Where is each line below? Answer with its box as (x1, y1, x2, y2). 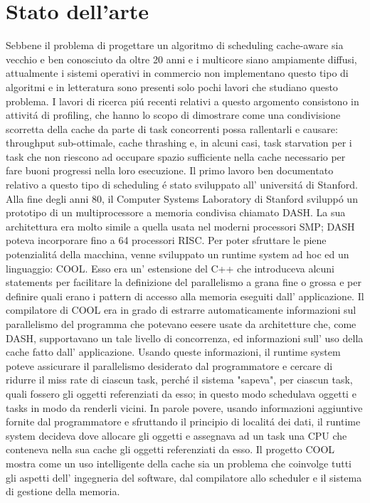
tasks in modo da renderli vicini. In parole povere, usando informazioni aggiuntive (6, 400, 363, 415)
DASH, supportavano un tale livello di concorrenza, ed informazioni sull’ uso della (6, 330, 364, 345)
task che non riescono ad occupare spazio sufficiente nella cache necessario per (6, 149, 346, 164)
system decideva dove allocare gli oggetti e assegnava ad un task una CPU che (6, 428, 347, 443)
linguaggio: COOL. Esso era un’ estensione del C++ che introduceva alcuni (6, 260, 334, 275)
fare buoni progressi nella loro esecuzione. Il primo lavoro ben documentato (6, 163, 334, 178)
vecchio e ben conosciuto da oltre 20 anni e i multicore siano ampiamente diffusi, (6, 51, 357, 66)
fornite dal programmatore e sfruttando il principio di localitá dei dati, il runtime (6, 414, 361, 429)
